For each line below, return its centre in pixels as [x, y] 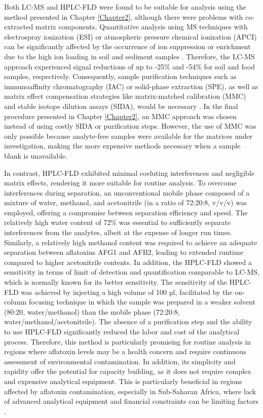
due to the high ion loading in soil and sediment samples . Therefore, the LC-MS [129, 56]
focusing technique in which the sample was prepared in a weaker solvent [142, 302]
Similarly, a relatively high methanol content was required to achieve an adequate [131, 242]
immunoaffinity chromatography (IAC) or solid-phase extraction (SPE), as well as [131, 86]
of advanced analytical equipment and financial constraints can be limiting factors [131, 401]
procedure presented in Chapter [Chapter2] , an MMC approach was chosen [120, 116]
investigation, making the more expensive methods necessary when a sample [122, 146]
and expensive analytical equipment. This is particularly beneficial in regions [123, 381]
